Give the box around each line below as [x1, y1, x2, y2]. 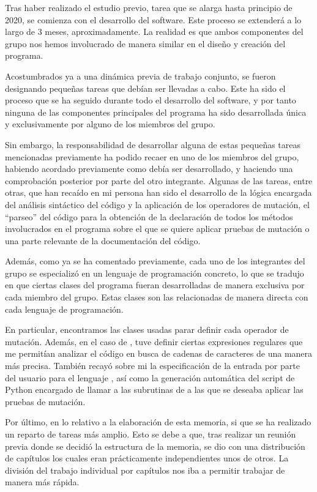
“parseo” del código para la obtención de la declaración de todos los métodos [5, 210, 293, 223]
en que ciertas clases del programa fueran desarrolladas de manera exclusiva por [5, 278, 305, 291]
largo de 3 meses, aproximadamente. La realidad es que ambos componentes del [5, 25, 304, 38]
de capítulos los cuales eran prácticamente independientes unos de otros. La [5, 452, 289, 464]
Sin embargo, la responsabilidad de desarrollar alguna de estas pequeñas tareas [5, 138, 301, 151]
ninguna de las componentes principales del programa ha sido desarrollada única [5, 105, 307, 118]
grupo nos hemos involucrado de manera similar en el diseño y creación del [5, 37, 286, 50]
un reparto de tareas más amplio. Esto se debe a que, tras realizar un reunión [5, 428, 296, 440]
